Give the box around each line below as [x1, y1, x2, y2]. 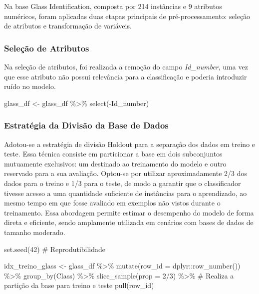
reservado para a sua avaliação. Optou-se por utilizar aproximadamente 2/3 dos [4, 168, 248, 178]
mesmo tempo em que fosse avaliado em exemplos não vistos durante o [4, 197, 221, 208]
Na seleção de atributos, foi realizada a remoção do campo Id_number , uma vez [4, 61, 248, 71]
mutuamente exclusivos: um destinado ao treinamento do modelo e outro [4, 158, 227, 168]
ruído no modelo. [4, 81, 56, 91]
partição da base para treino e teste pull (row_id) [4, 280, 154, 290]
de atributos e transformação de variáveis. [4, 20, 132, 31]
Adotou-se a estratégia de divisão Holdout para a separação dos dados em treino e [4, 138, 256, 149]
